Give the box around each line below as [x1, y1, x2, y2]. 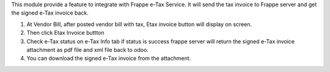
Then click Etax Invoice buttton [26, 29, 105, 37]
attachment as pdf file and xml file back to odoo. [26, 46, 149, 53]
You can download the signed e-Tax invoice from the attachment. [26, 55, 191, 62]
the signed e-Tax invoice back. [11, 9, 89, 16]
